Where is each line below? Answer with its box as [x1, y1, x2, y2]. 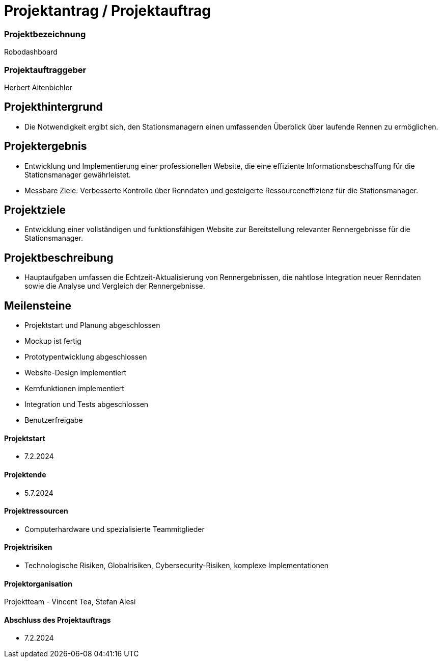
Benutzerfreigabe [24, 416, 83, 425]
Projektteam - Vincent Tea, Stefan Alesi [4, 597, 136, 606]
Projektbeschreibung [4, 251, 114, 264]
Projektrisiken [4, 543, 52, 552]
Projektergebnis [4, 140, 87, 153]
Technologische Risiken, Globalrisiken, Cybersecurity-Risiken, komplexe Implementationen [24, 561, 329, 570]
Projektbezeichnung [4, 29, 86, 39]
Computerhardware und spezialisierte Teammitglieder [24, 524, 205, 533]
